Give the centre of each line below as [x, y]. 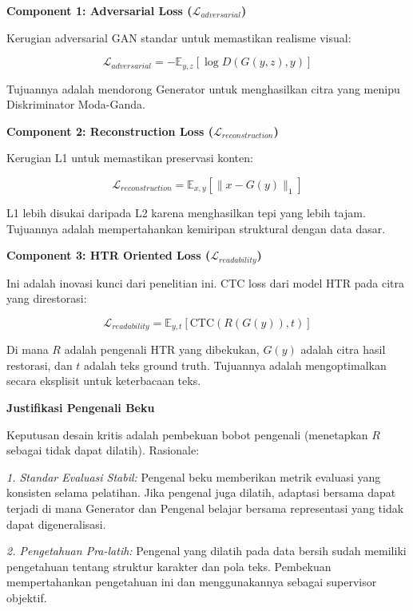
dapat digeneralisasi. [56, 524]
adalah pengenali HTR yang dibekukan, [162, 349]
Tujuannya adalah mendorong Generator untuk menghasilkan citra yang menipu [203, 88]
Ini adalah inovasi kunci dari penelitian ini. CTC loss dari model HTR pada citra [205, 282]
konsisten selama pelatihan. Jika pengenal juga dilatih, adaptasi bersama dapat [201, 492]
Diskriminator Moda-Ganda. [76, 104]
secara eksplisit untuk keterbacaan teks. [104, 381]
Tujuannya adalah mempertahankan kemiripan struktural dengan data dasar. [196, 228]
